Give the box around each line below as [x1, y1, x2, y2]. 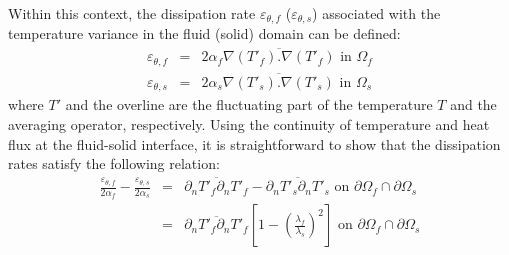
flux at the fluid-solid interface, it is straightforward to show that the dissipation [8, 133, 501, 154]
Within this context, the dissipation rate [8, 3, 256, 23]
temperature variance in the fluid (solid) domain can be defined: [8, 23, 401, 44]
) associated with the [312, 3, 441, 23]
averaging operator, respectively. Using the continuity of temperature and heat [8, 114, 490, 135]
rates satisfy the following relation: [8, 153, 220, 174]
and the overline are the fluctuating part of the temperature [65, 94, 433, 115]
